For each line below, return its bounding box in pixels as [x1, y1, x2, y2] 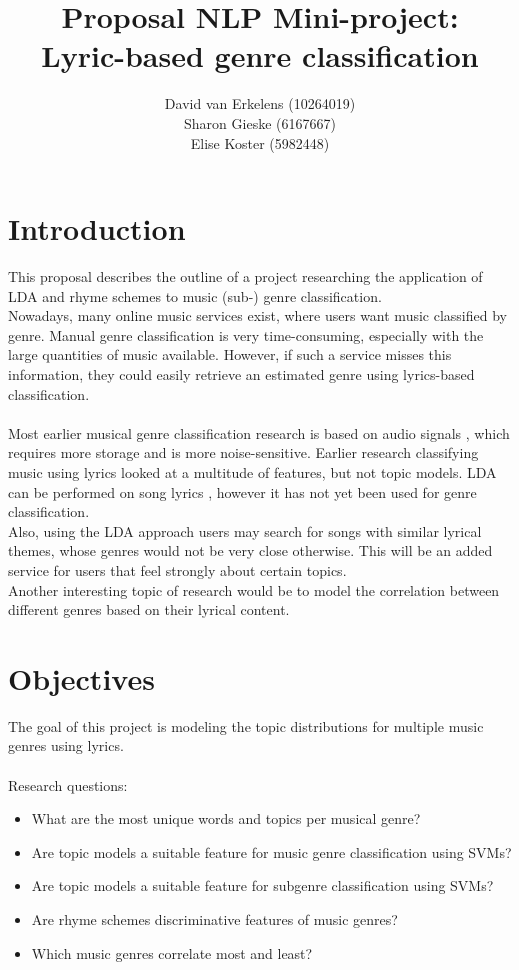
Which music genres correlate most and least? [31, 942, 313, 963]
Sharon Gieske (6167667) [184, 112, 336, 133]
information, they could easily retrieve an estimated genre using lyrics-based [8, 364, 475, 384]
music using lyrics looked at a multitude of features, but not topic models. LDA [8, 461, 497, 482]
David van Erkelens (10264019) [164, 93, 356, 114]
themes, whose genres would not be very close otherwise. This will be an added [8, 540, 493, 561]
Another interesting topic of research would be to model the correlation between [8, 579, 500, 600]
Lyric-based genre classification [41, 35, 479, 76]
